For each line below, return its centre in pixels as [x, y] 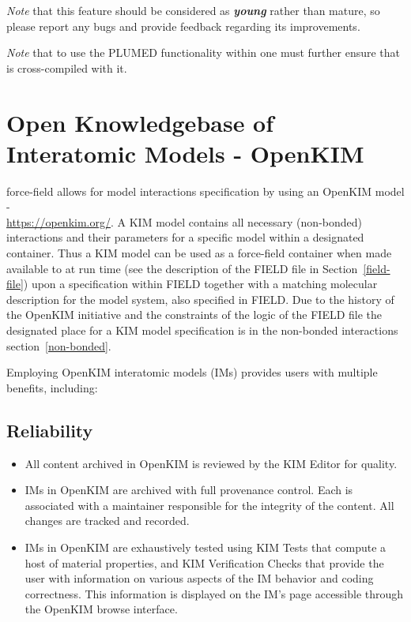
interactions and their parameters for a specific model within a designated [185, 237]
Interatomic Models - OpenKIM [185, 153]
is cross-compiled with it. [67, 67]
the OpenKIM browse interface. [101, 609]
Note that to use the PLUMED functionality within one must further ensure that [204, 52]
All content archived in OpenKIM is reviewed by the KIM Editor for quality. [211, 463]
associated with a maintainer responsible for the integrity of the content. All [209, 505]
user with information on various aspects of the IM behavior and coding [199, 578]
